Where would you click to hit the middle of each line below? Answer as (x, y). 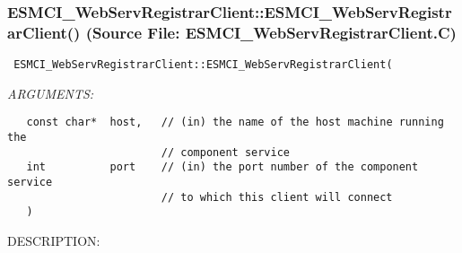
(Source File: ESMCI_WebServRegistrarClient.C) (271, 32)
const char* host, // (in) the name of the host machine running (235, 122)
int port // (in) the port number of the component (222, 167)
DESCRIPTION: (54, 240)
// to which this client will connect (277, 197)
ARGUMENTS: (51, 93)
